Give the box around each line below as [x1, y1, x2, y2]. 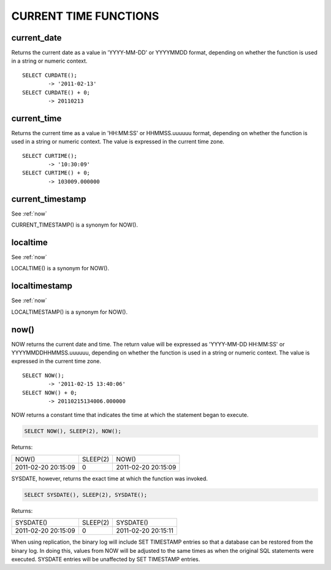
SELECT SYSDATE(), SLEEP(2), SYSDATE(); [24, 491, 147, 498]
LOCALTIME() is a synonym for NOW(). [11, 265, 110, 272]
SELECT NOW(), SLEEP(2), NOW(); [24, 427, 122, 435]
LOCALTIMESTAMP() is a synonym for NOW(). [11, 308, 128, 316]
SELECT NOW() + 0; [22, 389, 78, 396]
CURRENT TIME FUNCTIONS [11, 9, 159, 23]
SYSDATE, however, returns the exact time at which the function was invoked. [11, 475, 208, 482]
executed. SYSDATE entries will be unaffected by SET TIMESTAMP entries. [11, 555, 200, 563]
